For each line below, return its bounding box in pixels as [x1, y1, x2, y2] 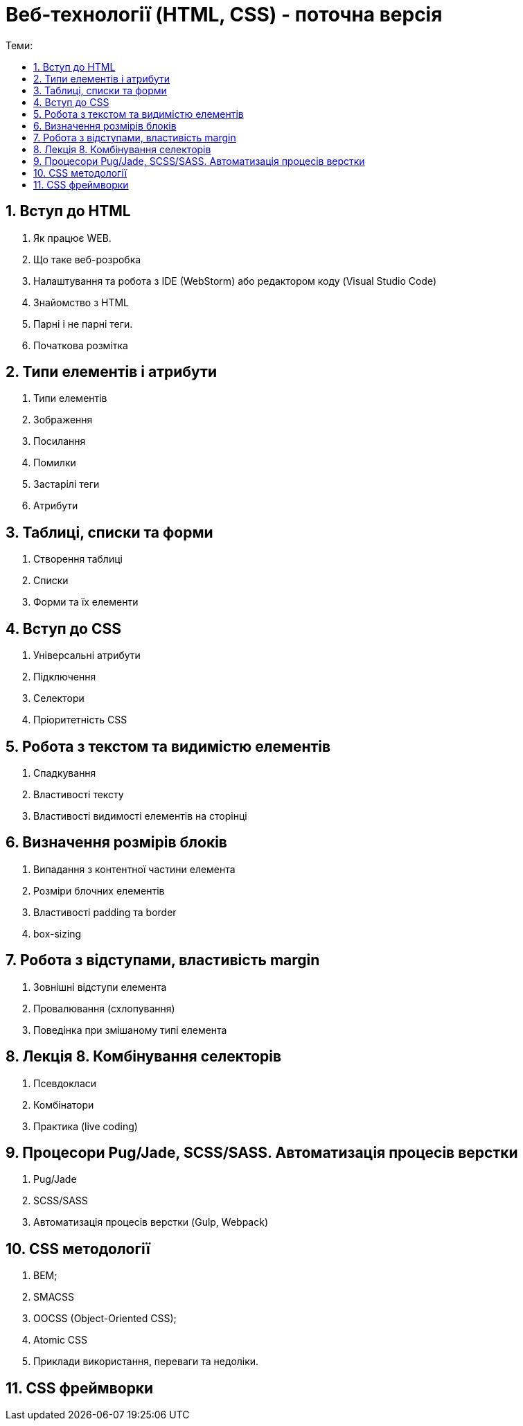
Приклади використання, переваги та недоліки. [33, 1355, 259, 1368]
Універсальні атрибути [33, 649, 141, 662]
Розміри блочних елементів [33, 884, 165, 897]
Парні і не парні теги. [33, 317, 133, 330]
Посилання [33, 435, 86, 448]
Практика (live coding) [33, 1120, 138, 1132]
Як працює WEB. [33, 231, 112, 244]
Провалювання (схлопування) [33, 1002, 175, 1014]
